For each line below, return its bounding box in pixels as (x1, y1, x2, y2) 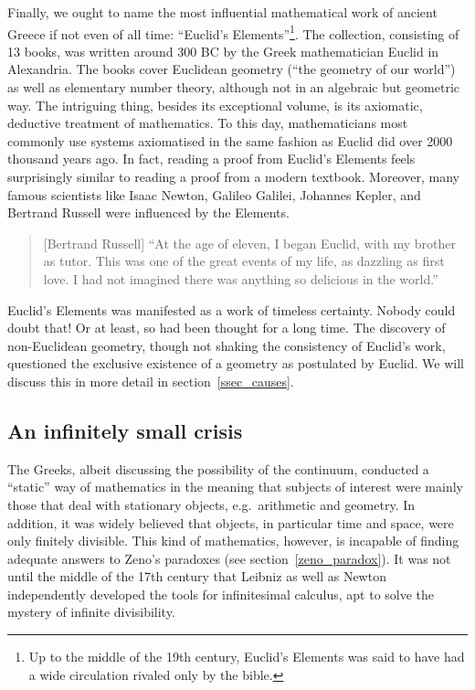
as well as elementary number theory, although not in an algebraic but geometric (7, 78, 460, 97)
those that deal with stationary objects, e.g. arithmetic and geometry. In (7, 494, 416, 514)
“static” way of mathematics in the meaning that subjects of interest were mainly (7, 477, 463, 496)
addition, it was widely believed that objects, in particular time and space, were (7, 513, 454, 532)
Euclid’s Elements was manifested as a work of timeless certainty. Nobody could (7, 300, 456, 319)
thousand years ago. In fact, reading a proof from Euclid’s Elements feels (7, 149, 416, 168)
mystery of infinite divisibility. (7, 602, 175, 621)
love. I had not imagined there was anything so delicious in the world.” (43, 269, 438, 288)
